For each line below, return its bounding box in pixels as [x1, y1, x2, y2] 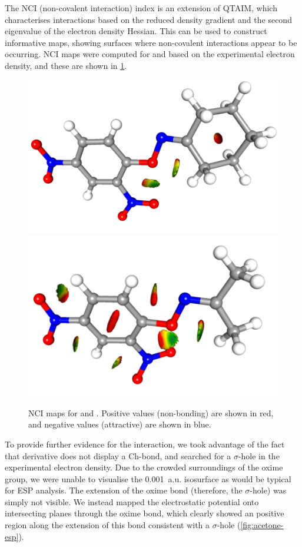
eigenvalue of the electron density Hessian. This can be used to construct [5, 25, 267, 37]
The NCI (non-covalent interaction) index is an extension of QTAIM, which [5, 2, 277, 14]
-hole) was [250, 484, 287, 496]
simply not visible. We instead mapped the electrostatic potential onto [5, 495, 259, 508]
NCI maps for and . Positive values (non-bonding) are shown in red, [28, 406, 274, 419]
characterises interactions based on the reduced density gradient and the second [5, 13, 292, 25]
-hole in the [238, 449, 280, 462]
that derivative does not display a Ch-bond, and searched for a [5, 449, 231, 462]
